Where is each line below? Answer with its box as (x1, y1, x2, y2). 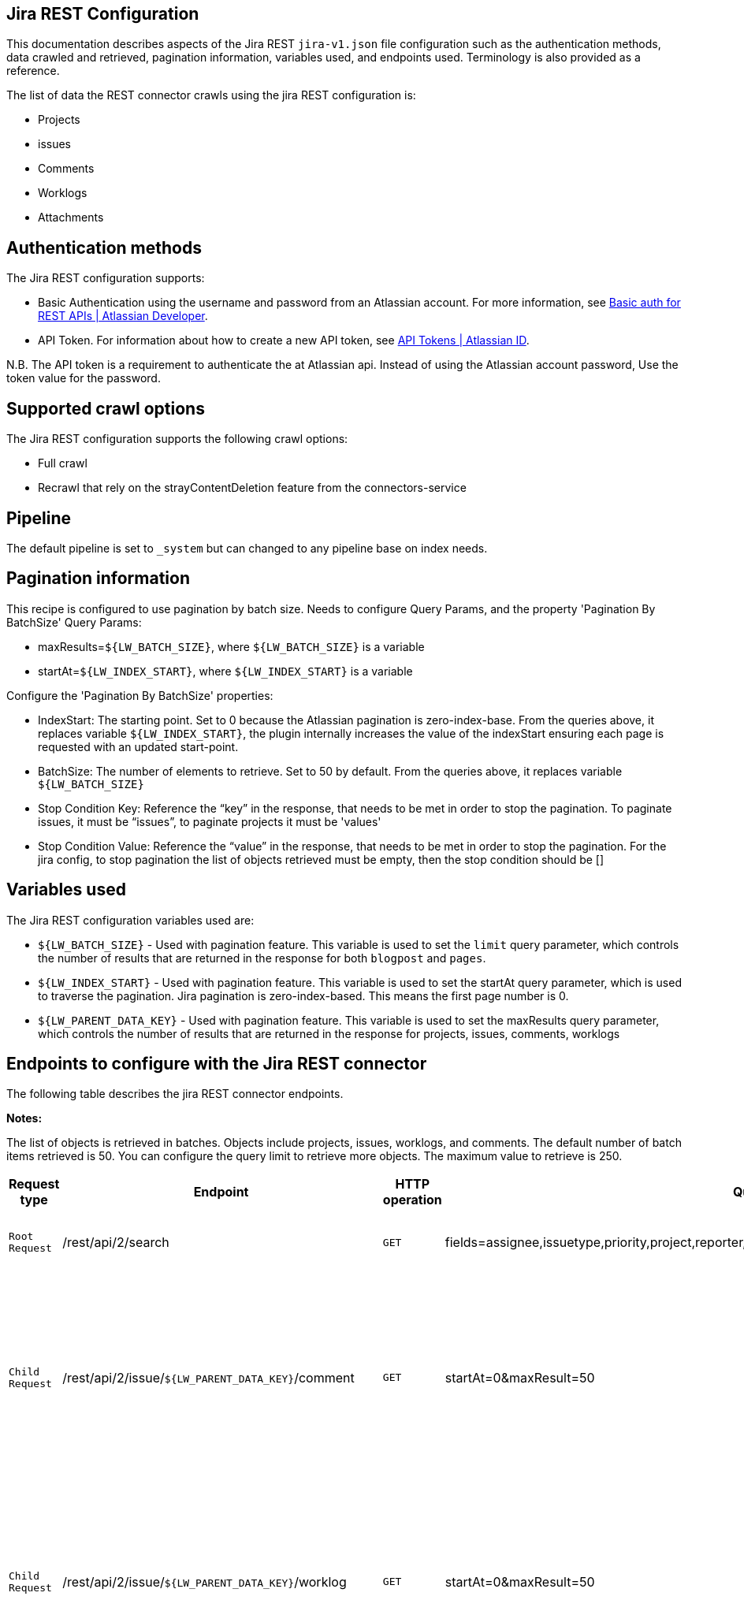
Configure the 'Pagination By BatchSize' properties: (6, 688, 273, 702)
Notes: (6, 1111, 43, 1126)
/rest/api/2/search (62, 1234, 169, 1251)
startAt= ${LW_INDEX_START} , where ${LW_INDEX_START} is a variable (38, 664, 413, 678)
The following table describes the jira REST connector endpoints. (6, 1087, 344, 1101)
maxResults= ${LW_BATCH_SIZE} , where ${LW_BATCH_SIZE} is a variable (38, 639, 425, 653)
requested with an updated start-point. (38, 739, 239, 753)
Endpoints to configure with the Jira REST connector (6, 1054, 427, 1074)
